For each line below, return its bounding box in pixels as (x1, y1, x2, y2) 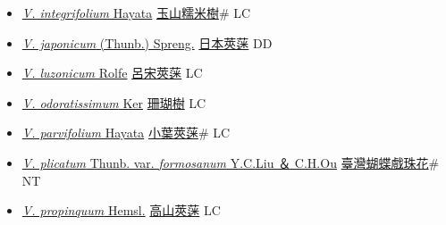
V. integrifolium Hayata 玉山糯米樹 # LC (21, 4, 251, 21)
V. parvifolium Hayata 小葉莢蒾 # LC (21, 123, 231, 142)
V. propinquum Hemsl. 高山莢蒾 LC (21, 201, 221, 220)
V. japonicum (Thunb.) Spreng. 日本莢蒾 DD (21, 33, 273, 52)
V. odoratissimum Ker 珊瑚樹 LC (21, 93, 206, 112)
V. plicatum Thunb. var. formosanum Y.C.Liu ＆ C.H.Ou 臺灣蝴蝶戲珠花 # (21, 153, 440, 171)
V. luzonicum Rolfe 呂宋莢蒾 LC (21, 63, 203, 82)
